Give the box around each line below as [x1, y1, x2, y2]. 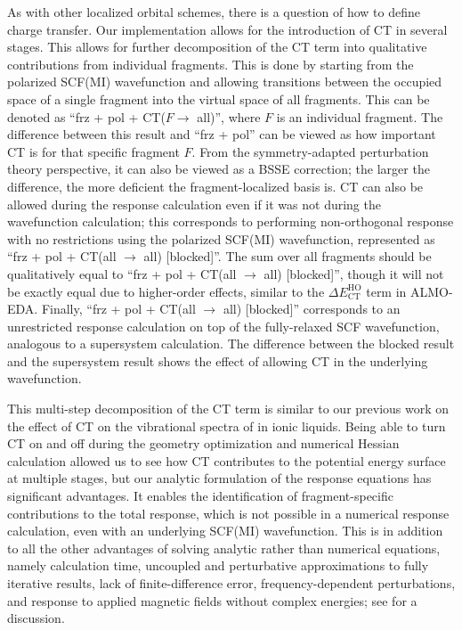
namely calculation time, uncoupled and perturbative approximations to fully [7, 556, 429, 575]
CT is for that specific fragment [7, 142, 180, 160]
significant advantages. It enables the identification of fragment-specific [7, 487, 393, 505]
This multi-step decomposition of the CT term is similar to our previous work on [7, 399, 450, 418]
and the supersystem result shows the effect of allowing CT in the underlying [7, 351, 428, 370]
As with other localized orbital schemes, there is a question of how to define [7, 3, 421, 20]
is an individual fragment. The [276, 107, 443, 126]
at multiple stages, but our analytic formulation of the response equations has [7, 469, 432, 487]
